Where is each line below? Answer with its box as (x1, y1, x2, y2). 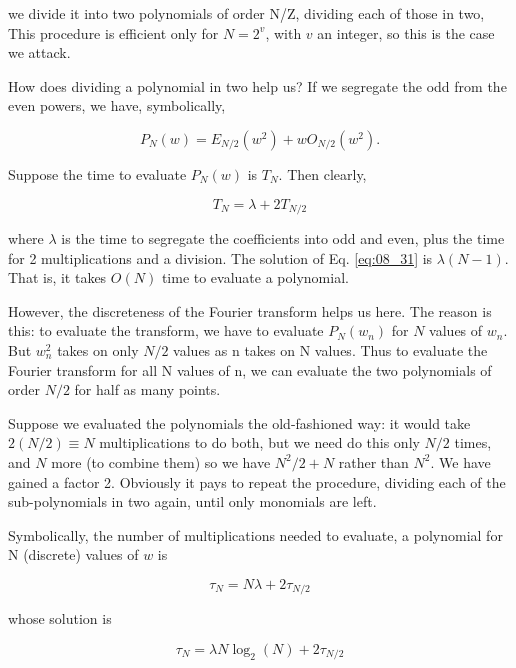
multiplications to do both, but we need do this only (99, 432, 420, 453)
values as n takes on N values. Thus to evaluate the (173, 339, 488, 360)
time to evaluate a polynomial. (161, 267, 349, 288)
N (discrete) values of (8, 544, 139, 565)
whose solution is (8, 608, 112, 629)
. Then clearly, (278, 163, 367, 184)
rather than (338, 451, 409, 472)
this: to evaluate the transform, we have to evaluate (8, 320, 324, 341)
